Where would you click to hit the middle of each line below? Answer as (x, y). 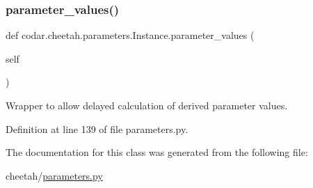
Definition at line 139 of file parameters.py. (97, 128)
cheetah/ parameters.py (54, 175)
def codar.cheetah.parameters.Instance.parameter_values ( (130, 35)
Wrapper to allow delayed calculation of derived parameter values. (147, 105)
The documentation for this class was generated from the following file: (157, 152)
